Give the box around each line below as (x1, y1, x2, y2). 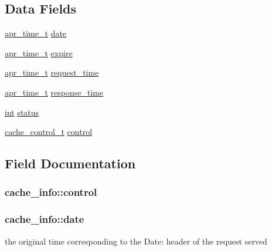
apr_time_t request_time (5, 66, 99, 79)
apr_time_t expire (5, 46, 73, 59)
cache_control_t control (5, 126, 93, 138)
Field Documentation (5, 154, 136, 172)
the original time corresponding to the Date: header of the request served (5, 235, 267, 247)
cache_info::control (5, 185, 97, 199)
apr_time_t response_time (5, 86, 104, 98)
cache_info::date (5, 212, 84, 226)
